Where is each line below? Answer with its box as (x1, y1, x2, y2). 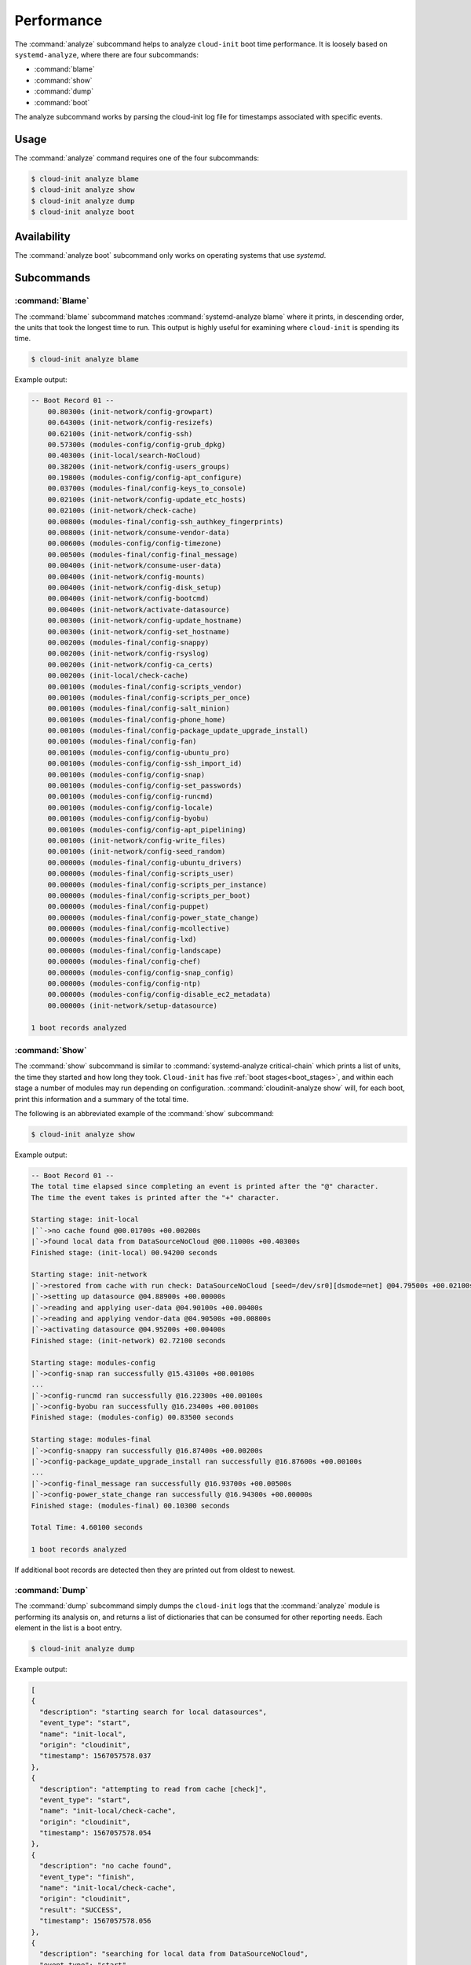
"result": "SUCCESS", (39, 1905, 123, 1914)
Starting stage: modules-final (31, 1435, 152, 1444)
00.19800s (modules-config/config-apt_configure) (47, 473, 243, 483)
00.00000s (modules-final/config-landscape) (47, 946, 222, 955)
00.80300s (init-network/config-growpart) (47, 407, 214, 416)
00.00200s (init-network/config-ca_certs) (47, 660, 214, 669)
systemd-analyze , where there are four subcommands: (14, 50, 199, 59)
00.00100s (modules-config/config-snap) (47, 770, 206, 779)
